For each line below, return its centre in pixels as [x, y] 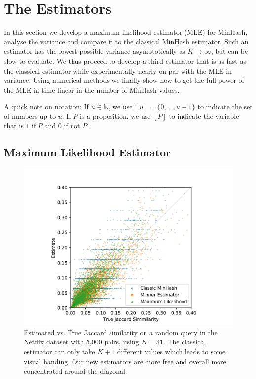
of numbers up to [30, 116]
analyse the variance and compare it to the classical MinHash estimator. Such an [126, 41]
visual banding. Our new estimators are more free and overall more [125, 361]
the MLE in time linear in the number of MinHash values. [92, 90]
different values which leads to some [171, 352]
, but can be [229, 51]
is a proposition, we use [115, 116]
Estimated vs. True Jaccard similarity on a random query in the [121, 332]
